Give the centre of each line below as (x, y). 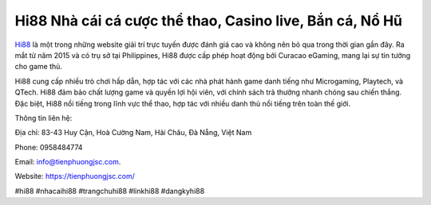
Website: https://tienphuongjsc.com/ (75, 176)
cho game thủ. (39, 67)
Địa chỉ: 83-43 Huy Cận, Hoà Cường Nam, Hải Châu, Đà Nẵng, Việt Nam (133, 133)
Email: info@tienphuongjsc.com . (68, 162)
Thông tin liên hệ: (43, 118)
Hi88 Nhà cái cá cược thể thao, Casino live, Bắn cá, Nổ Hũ (209, 21)
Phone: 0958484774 (49, 147)
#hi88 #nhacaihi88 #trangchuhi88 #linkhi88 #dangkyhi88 (110, 191)
